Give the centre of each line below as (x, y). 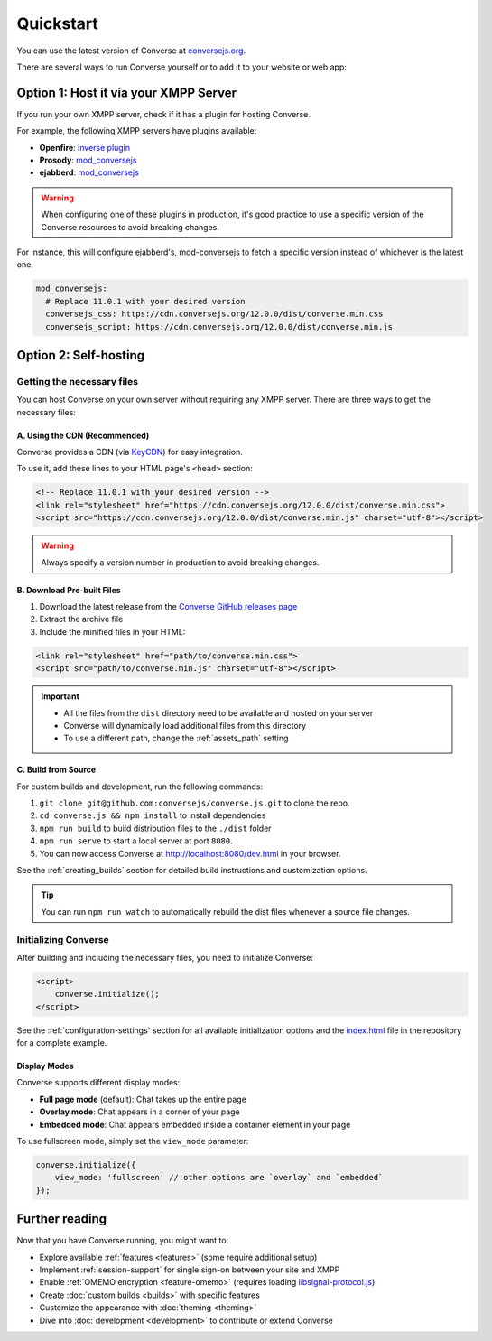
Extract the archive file (81, 619)
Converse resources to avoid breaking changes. (130, 227)
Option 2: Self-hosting (81, 355)
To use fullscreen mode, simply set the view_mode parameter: (133, 1141)
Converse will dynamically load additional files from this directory (185, 725)
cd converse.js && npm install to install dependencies (153, 815)
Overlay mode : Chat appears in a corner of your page (140, 1112)
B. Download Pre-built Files (69, 590)
